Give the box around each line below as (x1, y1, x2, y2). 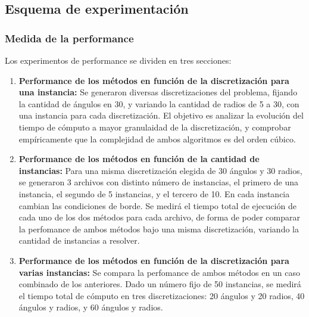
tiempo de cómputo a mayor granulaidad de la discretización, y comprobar (18, 120, 291, 133)
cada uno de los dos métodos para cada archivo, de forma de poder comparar (18, 211, 300, 223)
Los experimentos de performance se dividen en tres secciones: (5, 54, 232, 66)
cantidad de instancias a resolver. (18, 234, 140, 247)
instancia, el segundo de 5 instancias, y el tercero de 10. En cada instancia (18, 187, 290, 200)
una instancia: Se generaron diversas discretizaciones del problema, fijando (18, 86, 298, 98)
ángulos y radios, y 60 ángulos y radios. (18, 301, 163, 313)
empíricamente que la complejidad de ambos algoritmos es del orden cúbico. (18, 132, 296, 145)
